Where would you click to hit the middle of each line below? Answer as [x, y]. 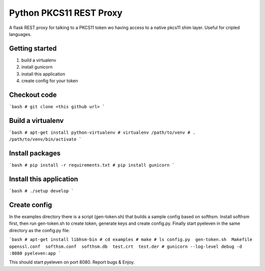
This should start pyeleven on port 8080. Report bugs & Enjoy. [72, 262]
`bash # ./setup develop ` [41, 191]
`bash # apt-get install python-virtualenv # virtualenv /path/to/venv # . [102, 132]
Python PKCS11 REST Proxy [66, 13]
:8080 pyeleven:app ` [35, 253]
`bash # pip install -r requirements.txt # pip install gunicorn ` [92, 165]
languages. [20, 34]
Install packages [35, 153]
